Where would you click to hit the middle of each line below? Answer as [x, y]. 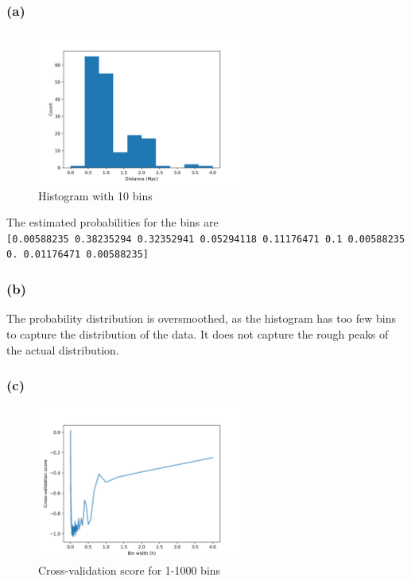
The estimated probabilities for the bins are [112, 222]
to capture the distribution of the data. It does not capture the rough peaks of [198, 333]
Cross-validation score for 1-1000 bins [130, 569]
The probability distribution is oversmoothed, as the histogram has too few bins [201, 318]
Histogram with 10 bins [95, 195]
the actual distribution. [63, 349]
